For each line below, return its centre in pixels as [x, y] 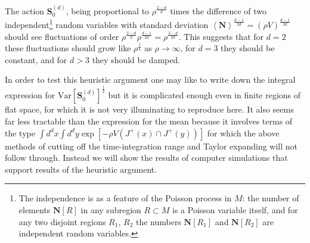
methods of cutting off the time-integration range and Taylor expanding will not [151, 146]
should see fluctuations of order [62, 36]
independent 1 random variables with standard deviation [107, 24]
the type [20, 133]
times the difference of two [218, 10]
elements [35, 209]
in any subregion [111, 209]
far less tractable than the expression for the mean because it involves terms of [149, 121]
